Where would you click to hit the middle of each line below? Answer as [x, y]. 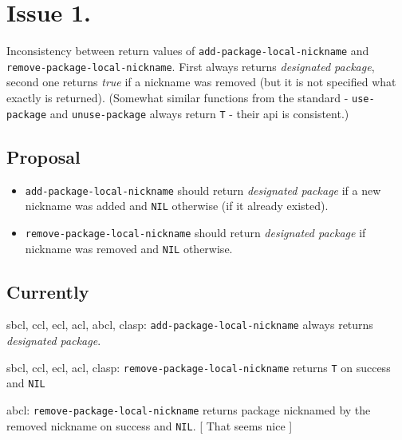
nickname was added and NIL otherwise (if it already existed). [177, 206]
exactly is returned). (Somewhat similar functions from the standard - [177, 98]
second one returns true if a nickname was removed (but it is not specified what [201, 82]
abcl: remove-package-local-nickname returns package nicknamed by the [189, 409]
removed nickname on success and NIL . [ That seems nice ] [150, 425]
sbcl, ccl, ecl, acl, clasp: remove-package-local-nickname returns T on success [199, 367]
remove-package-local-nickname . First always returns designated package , [191, 66]
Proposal [43, 156]
